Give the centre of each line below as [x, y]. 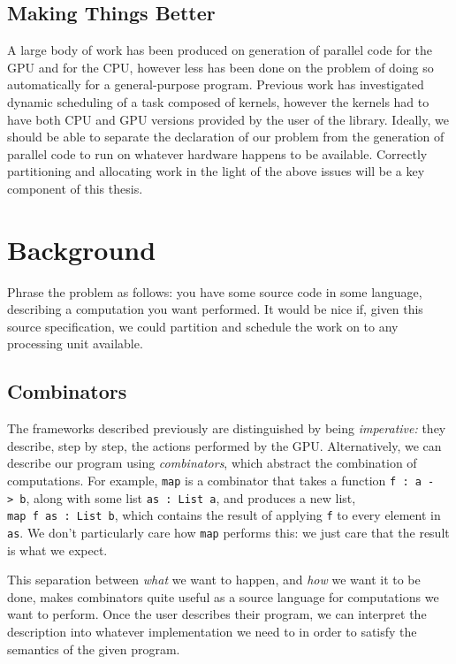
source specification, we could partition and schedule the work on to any [203, 326]
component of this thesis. [75, 188]
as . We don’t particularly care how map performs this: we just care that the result [228, 532]
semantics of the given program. [94, 649]
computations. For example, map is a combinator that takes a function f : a [214, 481]
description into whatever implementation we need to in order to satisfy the [212, 632]
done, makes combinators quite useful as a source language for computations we [223, 596]
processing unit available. [75, 343]
